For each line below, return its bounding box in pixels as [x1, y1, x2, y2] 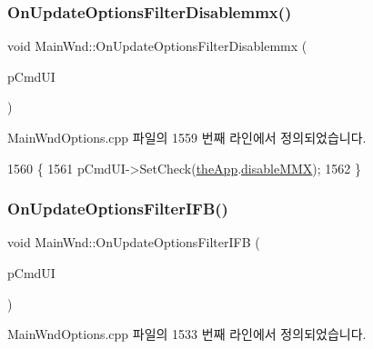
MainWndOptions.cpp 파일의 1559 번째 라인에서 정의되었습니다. [7, 128, 367, 146]
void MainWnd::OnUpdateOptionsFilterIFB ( [7, 233, 260, 252]
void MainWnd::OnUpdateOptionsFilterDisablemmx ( [7, 36, 307, 55]
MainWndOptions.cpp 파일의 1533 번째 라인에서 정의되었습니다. [7, 324, 367, 344]
